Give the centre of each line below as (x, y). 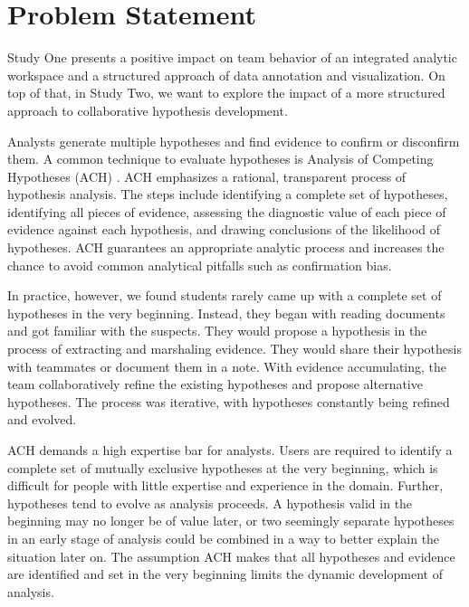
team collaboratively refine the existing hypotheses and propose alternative (215, 384)
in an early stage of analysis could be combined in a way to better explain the (224, 538)
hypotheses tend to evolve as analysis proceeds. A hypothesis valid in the (210, 503)
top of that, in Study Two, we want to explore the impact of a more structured (226, 93)
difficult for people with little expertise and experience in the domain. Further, (225, 485)
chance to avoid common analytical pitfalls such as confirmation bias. (200, 265)
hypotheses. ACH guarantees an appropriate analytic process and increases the (226, 247)
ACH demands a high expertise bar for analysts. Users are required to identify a (230, 450)
